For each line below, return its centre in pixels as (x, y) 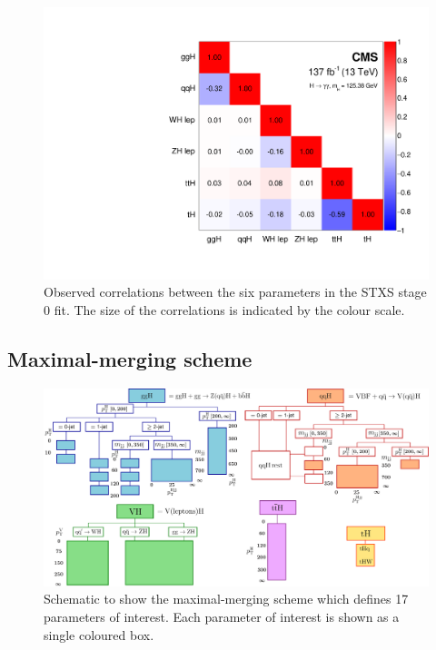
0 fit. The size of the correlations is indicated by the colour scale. (224, 309)
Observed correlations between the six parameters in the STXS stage (235, 292)
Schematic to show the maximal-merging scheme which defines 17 (226, 599)
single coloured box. (99, 634)
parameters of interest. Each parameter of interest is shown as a (222, 617)
